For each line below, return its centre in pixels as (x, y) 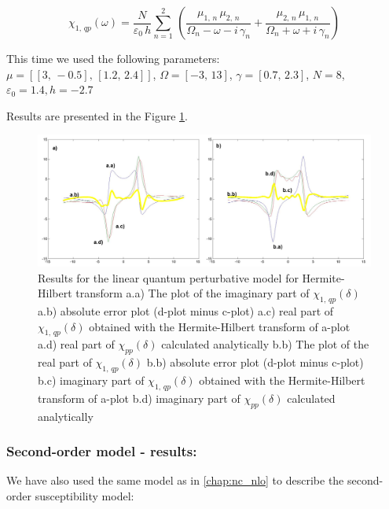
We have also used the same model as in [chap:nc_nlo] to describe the (175, 480)
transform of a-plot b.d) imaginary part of (139, 398)
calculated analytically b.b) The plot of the (265, 344)
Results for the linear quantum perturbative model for (168, 277)
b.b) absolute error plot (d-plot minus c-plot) (255, 362)
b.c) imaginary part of (91, 380)
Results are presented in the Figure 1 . (97, 115)
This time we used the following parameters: (113, 58)
